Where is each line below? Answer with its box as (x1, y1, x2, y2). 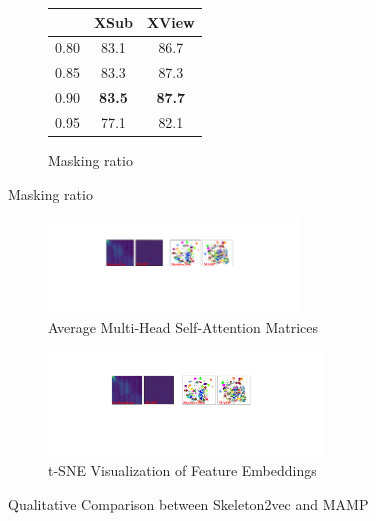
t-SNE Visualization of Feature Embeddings (48, 460, 317, 481)
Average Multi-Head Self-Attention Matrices (48, 317, 319, 338)
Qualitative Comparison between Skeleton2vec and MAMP (8, 493, 369, 514)
